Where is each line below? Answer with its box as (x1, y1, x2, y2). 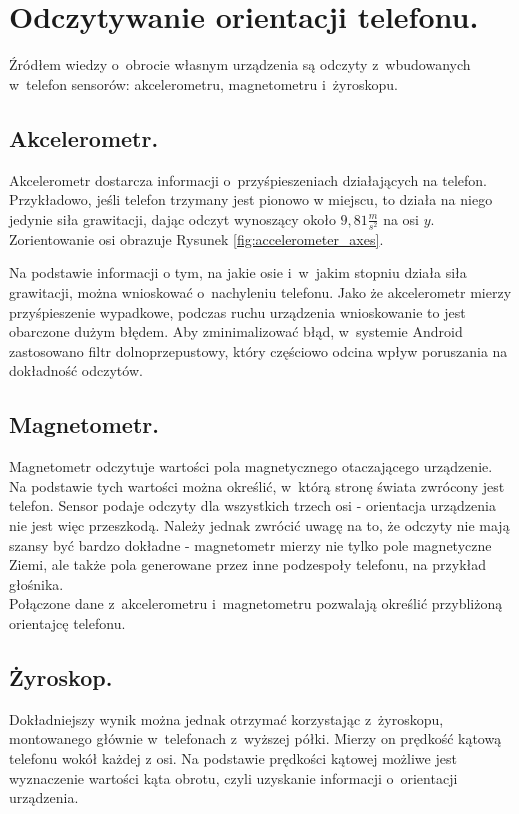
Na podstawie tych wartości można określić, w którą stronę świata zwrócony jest (9, 475, 505, 496)
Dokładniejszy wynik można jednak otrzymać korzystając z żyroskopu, (9, 708, 444, 729)
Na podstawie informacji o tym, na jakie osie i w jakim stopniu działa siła (9, 262, 467, 283)
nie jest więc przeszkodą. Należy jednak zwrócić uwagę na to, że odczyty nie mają (9, 514, 510, 535)
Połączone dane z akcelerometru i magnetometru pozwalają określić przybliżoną (9, 593, 503, 614)
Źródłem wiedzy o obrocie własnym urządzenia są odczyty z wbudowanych (9, 54, 471, 75)
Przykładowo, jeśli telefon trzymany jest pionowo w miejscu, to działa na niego (9, 189, 493, 210)
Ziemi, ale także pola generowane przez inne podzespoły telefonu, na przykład (9, 554, 487, 575)
